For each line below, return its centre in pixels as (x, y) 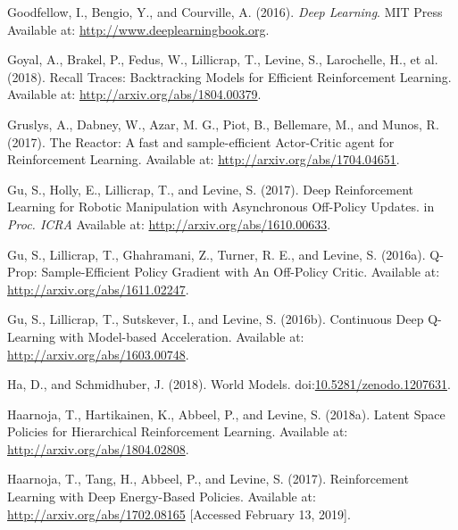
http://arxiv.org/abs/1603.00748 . (98, 354)
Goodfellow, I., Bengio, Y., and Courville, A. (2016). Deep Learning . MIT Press (225, 12)
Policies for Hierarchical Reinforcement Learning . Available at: (178, 431)
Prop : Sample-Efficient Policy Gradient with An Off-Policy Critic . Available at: (224, 272)
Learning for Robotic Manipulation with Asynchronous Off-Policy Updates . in (221, 207)
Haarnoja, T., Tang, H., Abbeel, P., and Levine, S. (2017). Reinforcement (208, 479)
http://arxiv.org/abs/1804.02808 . (98, 448)
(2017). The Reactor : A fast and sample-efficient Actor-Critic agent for (201, 141)
